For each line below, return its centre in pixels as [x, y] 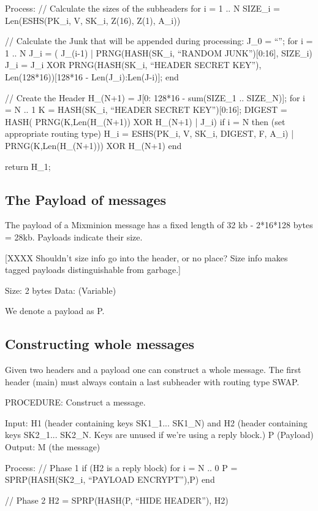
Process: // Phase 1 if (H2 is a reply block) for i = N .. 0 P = [121, 467]
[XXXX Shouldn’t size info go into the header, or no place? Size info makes [146, 257]
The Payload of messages [86, 199]
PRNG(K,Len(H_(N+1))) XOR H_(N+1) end [93, 145]
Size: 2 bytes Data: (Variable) [61, 290]
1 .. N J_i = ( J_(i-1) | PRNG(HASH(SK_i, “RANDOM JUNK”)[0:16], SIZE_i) [159, 52]
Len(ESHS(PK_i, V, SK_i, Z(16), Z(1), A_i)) [93, 20]
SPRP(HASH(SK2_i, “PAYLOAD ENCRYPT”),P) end [110, 479]
